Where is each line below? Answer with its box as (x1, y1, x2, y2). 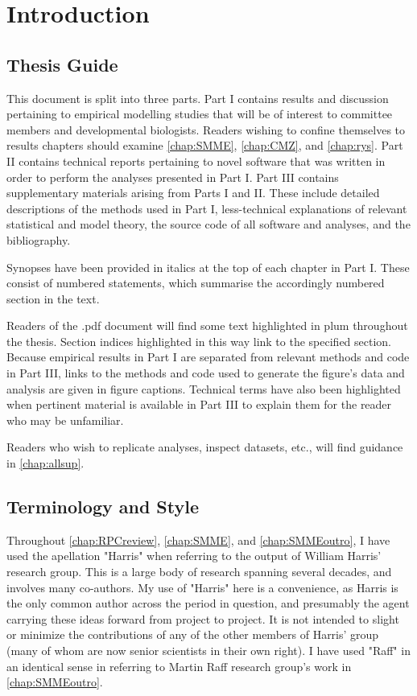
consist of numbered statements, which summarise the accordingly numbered (6, 274, 385, 291)
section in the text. (6, 290, 100, 307)
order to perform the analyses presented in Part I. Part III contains (6, 168, 339, 185)
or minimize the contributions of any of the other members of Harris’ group (6, 626, 379, 643)
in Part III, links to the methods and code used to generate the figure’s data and (6, 364, 405, 381)
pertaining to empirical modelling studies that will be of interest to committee (6, 105, 393, 122)
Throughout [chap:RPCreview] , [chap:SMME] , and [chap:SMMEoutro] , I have (6, 531, 390, 548)
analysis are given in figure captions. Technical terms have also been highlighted (6, 380, 401, 397)
